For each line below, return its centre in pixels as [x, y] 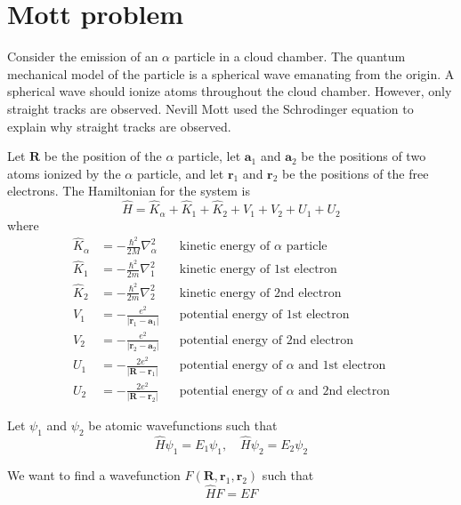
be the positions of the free [356, 173]
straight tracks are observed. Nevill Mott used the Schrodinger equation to [210, 108]
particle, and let [180, 173]
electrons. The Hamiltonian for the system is [129, 191]
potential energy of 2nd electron [267, 340]
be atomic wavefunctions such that [183, 425]
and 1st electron [342, 366]
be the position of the [103, 156]
